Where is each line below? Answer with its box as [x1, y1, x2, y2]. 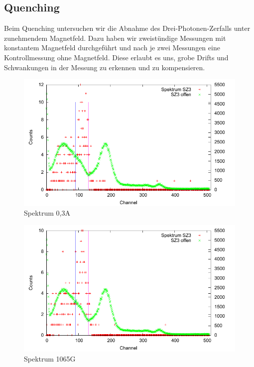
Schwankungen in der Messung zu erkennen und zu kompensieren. [4, 62, 205, 72]
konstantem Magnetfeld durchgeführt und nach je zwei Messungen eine [4, 42, 220, 53]
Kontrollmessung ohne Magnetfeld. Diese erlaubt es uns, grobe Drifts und [4, 52, 229, 62]
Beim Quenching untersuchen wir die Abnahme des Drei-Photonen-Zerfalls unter [4, 23, 251, 33]
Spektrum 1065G [24, 353, 76, 364]
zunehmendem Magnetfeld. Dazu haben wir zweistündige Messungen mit [4, 32, 226, 43]
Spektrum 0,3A [24, 208, 71, 218]
